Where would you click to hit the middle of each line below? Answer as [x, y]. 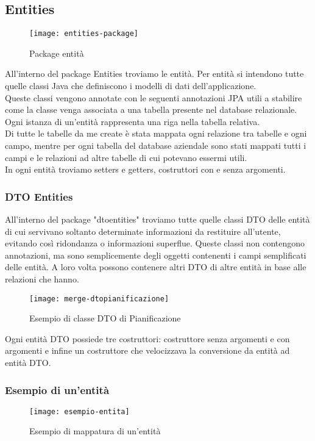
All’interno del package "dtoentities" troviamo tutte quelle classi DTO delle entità [157, 219]
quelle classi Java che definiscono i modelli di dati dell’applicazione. [131, 86]
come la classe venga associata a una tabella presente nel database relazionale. [151, 109]
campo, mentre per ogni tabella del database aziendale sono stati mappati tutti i [156, 145]
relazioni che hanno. [42, 278]
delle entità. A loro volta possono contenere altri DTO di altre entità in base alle [156, 267]
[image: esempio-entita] [80, 411]
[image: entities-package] [84, 34]
